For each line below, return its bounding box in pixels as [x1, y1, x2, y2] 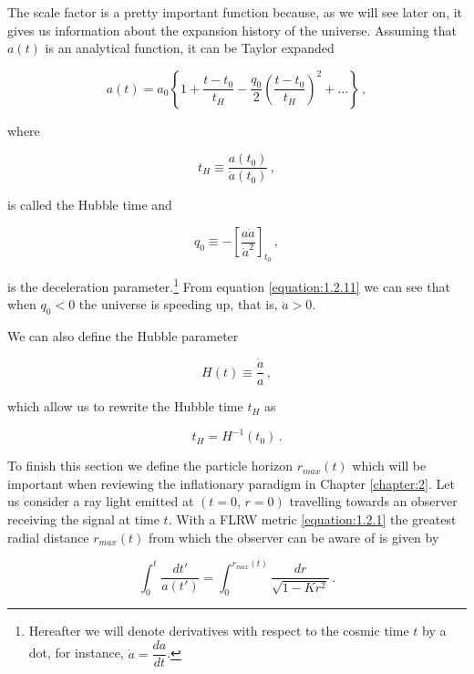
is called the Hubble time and [7, 195, 172, 214]
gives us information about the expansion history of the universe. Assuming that [7, 20, 458, 39]
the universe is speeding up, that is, [78, 295, 278, 314]
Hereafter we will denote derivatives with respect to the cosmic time [28, 621, 409, 640]
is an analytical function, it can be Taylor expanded [45, 38, 335, 57]
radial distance [7, 527, 89, 546]
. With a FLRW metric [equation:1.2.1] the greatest [168, 510, 457, 529]
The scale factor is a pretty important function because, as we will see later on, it [7, 3, 463, 21]
